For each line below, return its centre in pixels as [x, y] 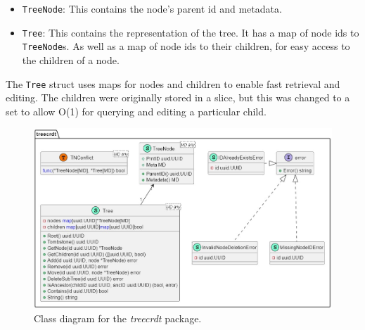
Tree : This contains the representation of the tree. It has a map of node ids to [191, 32]
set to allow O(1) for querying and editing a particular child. [136, 111]
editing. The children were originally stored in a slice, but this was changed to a [178, 97]
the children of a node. [71, 59]
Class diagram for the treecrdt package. [118, 318]
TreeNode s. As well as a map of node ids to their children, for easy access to [186, 46]
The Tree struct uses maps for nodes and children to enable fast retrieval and [173, 83]
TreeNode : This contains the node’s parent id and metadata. [152, 8]
